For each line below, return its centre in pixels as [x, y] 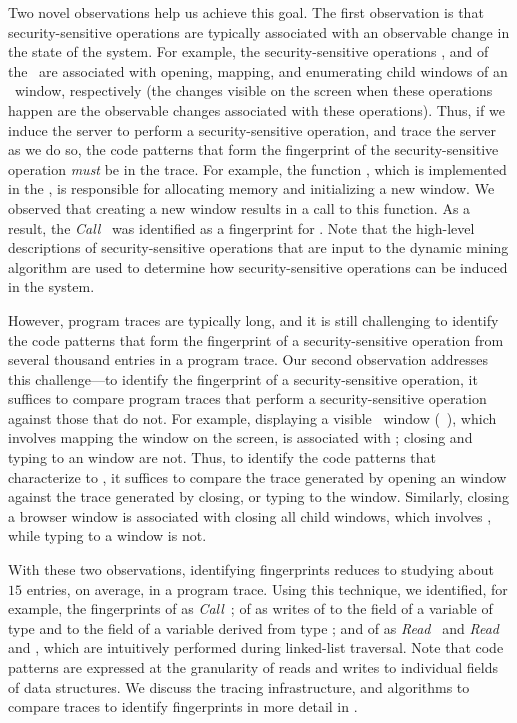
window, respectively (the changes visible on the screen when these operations [253, 90]
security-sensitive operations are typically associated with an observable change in [259, 31]
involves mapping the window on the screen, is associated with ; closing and [240, 437]
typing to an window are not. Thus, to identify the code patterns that [222, 457]
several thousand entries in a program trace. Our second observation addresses [248, 359]
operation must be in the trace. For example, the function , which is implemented [257, 168]
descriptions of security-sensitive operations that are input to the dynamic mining [258, 247]
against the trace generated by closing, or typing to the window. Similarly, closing [258, 496]
